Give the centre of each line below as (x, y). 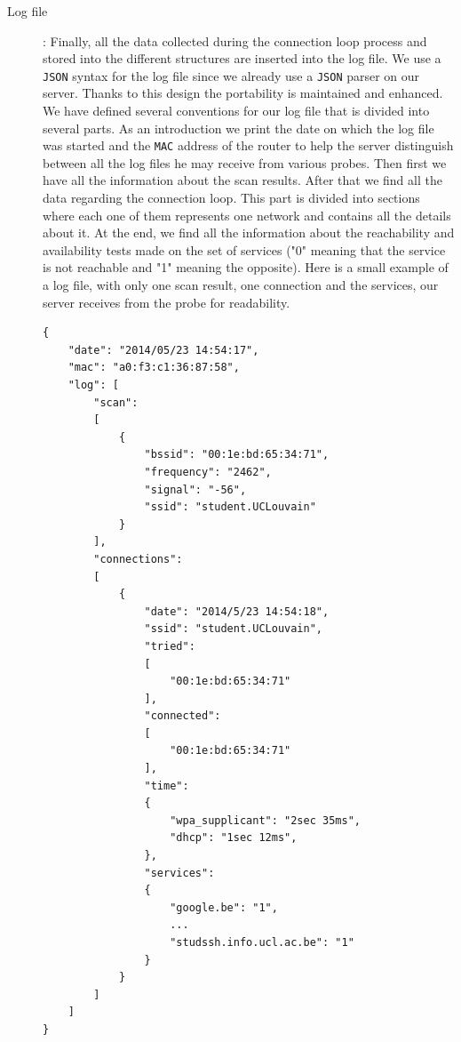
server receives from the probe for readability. (167, 302)
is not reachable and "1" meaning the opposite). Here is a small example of (246, 267)
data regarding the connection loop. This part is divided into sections (231, 198)
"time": (167, 786)
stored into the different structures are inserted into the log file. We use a (242, 58)
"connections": (138, 559)
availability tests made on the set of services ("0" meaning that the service (244, 249)
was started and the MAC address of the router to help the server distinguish (248, 145)
